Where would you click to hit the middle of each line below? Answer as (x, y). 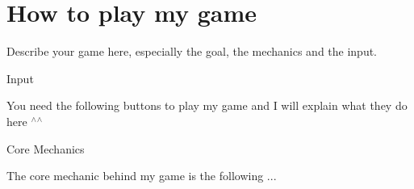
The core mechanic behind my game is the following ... (142, 176)
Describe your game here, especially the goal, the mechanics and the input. (192, 51)
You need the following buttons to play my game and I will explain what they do (207, 105)
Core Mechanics (46, 148)
